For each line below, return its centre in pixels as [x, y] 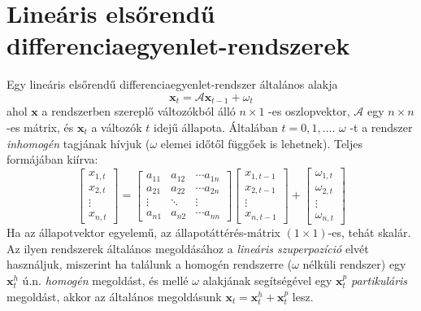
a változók [117, 127]
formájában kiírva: [52, 159]
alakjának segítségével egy [267, 280]
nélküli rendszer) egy [354, 264]
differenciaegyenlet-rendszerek [178, 45]
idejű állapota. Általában [215, 127]
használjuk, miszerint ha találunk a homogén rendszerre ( [150, 264]
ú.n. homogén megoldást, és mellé [105, 280]
